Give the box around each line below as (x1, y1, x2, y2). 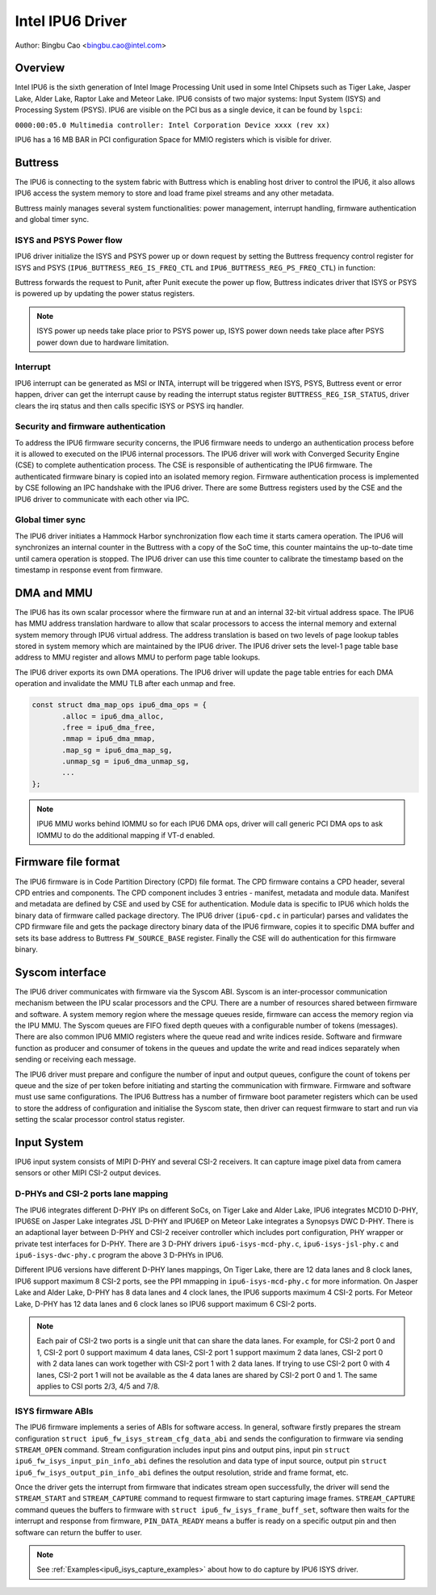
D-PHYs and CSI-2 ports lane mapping (15, 1188, 169, 1199)
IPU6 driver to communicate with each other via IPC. (15, 494, 190, 504)
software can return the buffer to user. (15, 1527, 143, 1537)
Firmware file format (15, 856, 120, 869)
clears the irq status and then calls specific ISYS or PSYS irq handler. (15, 400, 245, 411)
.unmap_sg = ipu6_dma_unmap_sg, (61, 757, 190, 766)
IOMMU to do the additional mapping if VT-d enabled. (36, 830, 216, 839)
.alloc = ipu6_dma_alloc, (61, 711, 165, 721)
